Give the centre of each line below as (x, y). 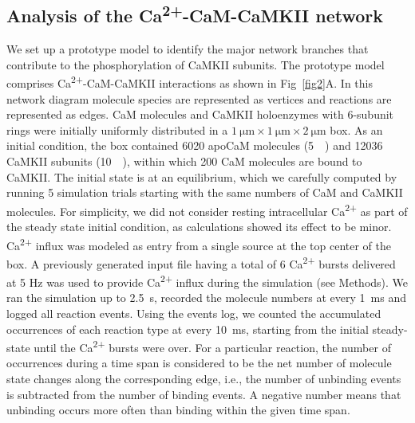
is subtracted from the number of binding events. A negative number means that (204, 394)
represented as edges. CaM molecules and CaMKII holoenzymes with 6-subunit (200, 114)
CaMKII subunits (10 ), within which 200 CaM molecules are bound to (184, 161)
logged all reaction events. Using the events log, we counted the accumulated (194, 313)
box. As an (356, 129)
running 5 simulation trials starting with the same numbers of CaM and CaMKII (205, 192)
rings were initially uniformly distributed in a (117, 129)
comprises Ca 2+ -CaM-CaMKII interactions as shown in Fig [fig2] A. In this (190, 82)
